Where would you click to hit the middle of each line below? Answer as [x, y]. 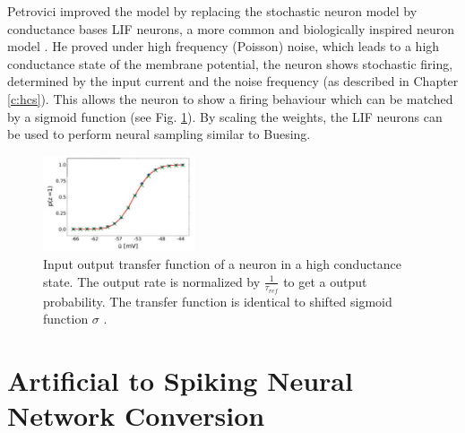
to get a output [325, 281]
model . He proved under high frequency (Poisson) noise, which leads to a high [224, 46]
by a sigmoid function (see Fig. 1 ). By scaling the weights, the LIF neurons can [225, 116]
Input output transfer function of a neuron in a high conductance [223, 264]
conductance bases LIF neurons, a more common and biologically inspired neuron [231, 28]
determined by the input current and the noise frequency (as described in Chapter [233, 81]
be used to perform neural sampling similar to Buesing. [159, 134]
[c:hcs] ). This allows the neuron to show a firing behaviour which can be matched [230, 98]
